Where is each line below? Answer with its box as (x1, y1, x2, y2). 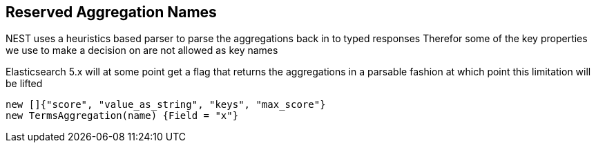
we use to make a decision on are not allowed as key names (6, 44, 278, 57)
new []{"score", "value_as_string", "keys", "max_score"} (6, 99, 326, 111)
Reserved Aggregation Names (6, 3, 217, 21)
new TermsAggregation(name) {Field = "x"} (6, 110, 239, 122)
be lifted (6, 77, 43, 90)
